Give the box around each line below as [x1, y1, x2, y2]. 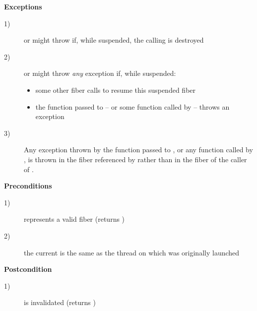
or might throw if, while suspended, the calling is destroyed [24, 35, 204, 45]
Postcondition [4, 264, 52, 274]
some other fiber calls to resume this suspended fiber [35, 84, 196, 95]
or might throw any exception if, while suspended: [24, 68, 176, 78]
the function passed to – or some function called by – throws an [35, 101, 230, 112]
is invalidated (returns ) [24, 297, 96, 308]
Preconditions [4, 181, 52, 191]
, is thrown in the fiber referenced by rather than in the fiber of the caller [24, 154, 247, 164]
